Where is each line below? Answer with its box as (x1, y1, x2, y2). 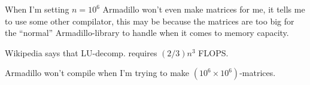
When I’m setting (5, 3, 69, 15)
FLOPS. (198, 46, 229, 59)
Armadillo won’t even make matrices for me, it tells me (102, 3, 305, 15)
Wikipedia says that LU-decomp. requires (5, 46, 157, 59)
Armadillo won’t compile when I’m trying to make (5, 66, 190, 79)
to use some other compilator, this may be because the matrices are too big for (5, 14, 294, 27)
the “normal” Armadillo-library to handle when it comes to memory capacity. (5, 26, 289, 39)
